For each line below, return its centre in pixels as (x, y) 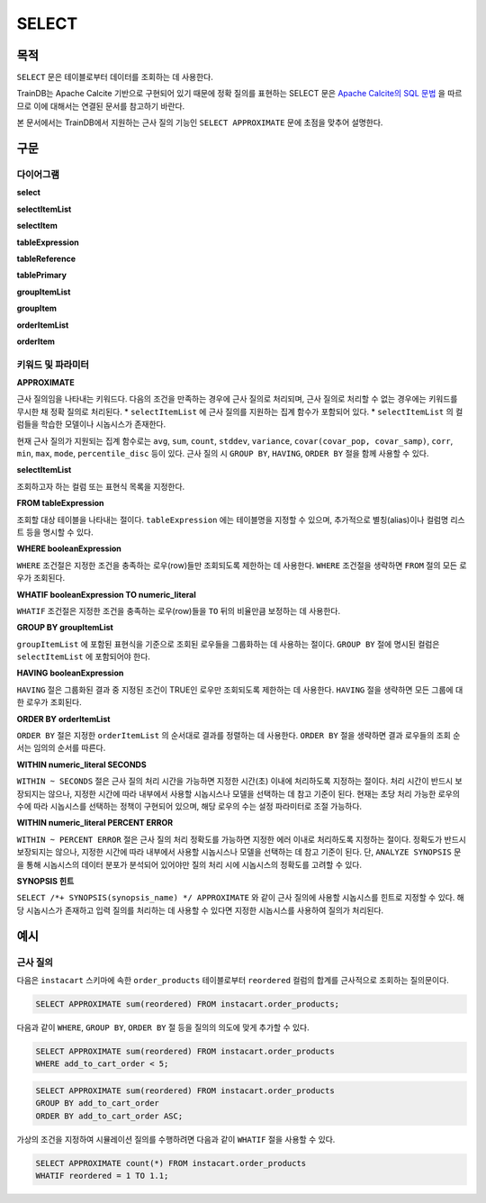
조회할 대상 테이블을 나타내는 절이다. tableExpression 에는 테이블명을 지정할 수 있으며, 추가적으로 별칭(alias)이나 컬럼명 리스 (241, 520)
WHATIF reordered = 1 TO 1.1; (102, 1176)
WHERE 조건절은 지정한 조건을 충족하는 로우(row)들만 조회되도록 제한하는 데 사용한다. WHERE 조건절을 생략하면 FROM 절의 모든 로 (242, 565)
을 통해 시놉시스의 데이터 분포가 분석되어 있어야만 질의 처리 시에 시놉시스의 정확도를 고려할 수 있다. (189, 864)
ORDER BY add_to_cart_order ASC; (109, 1116)
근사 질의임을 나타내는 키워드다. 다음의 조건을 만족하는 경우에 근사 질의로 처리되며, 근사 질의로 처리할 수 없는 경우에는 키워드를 (237, 399)
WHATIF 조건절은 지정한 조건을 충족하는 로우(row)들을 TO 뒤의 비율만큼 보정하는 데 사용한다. (179, 611)
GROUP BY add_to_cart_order (97, 1104)
